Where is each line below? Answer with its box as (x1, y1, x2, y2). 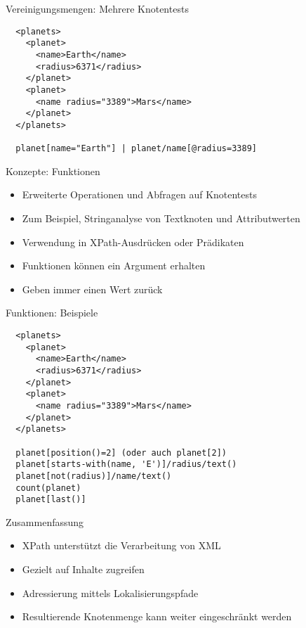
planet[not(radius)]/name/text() (15, 470, 172, 481)
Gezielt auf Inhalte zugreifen (22, 562, 145, 576)
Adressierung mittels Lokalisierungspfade (22, 585, 199, 600)
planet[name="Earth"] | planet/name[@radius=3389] (15, 143, 257, 154)
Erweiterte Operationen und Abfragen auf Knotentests (22, 187, 258, 202)
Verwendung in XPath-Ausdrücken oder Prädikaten (22, 234, 244, 249)
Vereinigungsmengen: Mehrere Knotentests (6, 1, 189, 15)
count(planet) (15, 482, 81, 493)
